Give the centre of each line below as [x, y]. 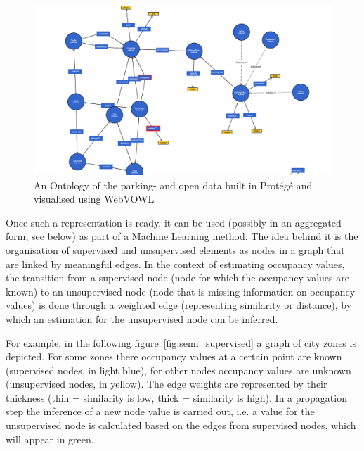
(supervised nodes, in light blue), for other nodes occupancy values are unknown [178, 370]
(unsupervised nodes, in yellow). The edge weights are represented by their [167, 384]
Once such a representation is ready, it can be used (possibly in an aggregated [174, 222]
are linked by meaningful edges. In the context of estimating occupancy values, [175, 263]
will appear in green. [50, 439]
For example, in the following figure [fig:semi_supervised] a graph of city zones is [181, 342]
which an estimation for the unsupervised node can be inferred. [142, 318]
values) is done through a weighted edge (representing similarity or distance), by [179, 305]
